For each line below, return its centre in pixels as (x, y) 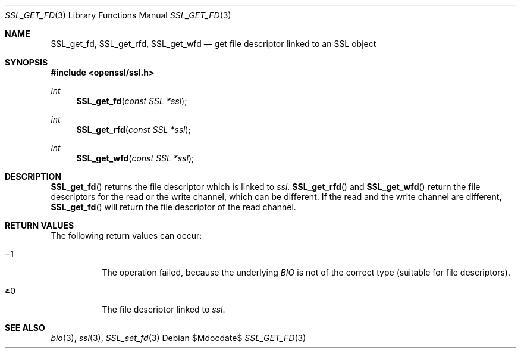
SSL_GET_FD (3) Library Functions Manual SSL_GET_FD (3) (118, 15)
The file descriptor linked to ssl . (164, 309)
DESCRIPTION (33, 176)
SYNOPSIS (26, 62)
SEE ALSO (25, 328)
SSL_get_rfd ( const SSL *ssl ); (134, 129)
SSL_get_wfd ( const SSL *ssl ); (135, 158)
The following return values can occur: (126, 235)
